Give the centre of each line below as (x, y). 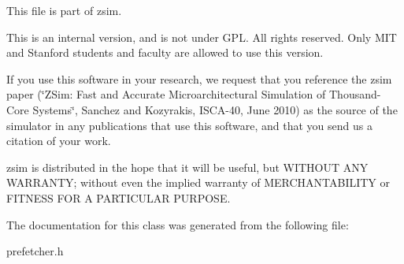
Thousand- (355, 94)
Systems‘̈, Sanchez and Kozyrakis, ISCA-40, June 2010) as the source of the (215, 109)
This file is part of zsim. (64, 10)
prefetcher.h (35, 251)
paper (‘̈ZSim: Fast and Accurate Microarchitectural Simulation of (166, 94)
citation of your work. (59, 141)
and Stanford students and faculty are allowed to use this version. (165, 52)
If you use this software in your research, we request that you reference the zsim (199, 78)
